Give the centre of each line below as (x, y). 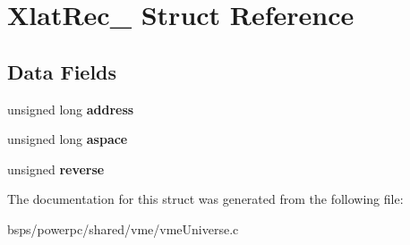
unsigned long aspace (68, 139)
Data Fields (62, 71)
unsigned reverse (56, 169)
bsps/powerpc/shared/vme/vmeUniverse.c (123, 228)
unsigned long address (71, 109)
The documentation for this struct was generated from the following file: (205, 199)
